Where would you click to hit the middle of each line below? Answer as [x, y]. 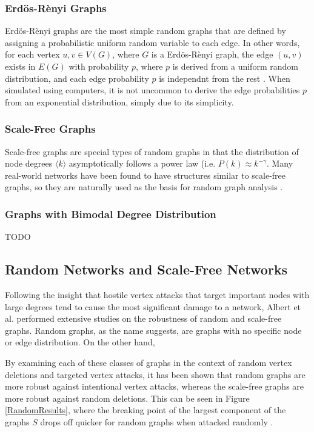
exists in [20, 66]
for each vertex [32, 54]
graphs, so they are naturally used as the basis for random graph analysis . [144, 187]
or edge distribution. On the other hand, [80, 342]
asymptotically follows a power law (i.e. [142, 163]
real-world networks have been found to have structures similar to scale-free [145, 175]
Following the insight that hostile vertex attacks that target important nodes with [157, 294]
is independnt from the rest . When [225, 78]
